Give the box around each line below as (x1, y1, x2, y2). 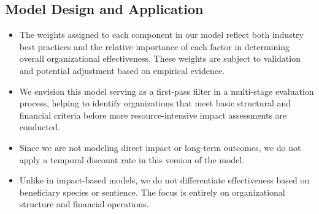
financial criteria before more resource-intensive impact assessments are (19, 108, 287, 121)
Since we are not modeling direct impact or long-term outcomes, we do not (19, 141, 301, 153)
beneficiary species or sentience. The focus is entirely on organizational (19, 185, 285, 198)
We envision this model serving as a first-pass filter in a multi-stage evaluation (19, 84, 314, 97)
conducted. (19, 120, 60, 133)
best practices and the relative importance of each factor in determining (19, 40, 290, 53)
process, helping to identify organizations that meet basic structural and (19, 97, 291, 109)
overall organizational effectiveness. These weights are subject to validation (19, 52, 301, 65)
